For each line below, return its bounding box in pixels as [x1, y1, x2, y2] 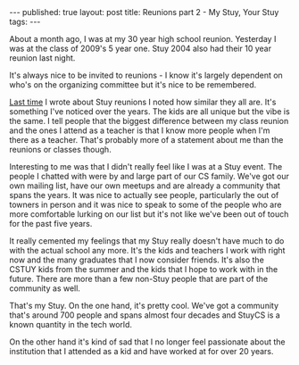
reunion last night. [9, 53, 76, 63]
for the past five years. [9, 219, 93, 228]
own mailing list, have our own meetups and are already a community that [9, 180, 281, 191]
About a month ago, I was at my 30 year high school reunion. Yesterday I [9, 34, 277, 44]
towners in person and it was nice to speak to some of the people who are [9, 199, 282, 210]
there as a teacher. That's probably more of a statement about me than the [9, 135, 284, 145]
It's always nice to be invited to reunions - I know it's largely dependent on [9, 70, 283, 80]
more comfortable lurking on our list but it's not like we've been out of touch [9, 209, 289, 220]
